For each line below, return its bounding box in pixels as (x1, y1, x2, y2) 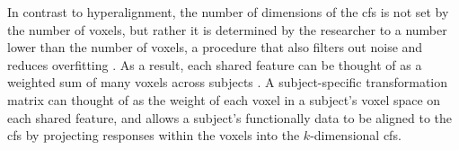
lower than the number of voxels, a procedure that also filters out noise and (7, 38, 423, 57)
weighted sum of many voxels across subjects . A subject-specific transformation (7, 73, 447, 92)
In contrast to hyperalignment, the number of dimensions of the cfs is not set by (7, 3, 449, 21)
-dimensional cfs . (310, 126, 402, 145)
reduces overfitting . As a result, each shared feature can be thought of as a (7, 55, 422, 74)
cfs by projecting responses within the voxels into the (7, 126, 300, 145)
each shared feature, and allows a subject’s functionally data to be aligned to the (7, 108, 453, 127)
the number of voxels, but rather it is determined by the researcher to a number (7, 20, 447, 39)
